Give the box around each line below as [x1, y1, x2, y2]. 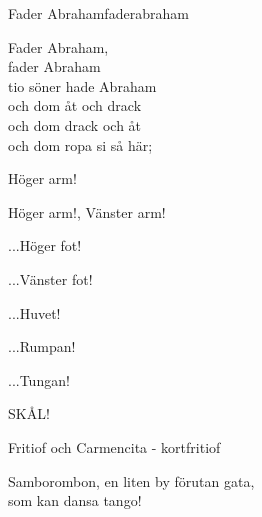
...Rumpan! [8, 336, 76, 357]
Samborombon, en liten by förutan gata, [8, 470, 255, 491]
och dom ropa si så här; [8, 134, 153, 155]
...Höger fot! [8, 235, 82, 256]
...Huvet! [8, 302, 61, 323]
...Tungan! [8, 369, 70, 390]
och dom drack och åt [8, 114, 142, 135]
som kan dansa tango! [8, 490, 142, 511]
